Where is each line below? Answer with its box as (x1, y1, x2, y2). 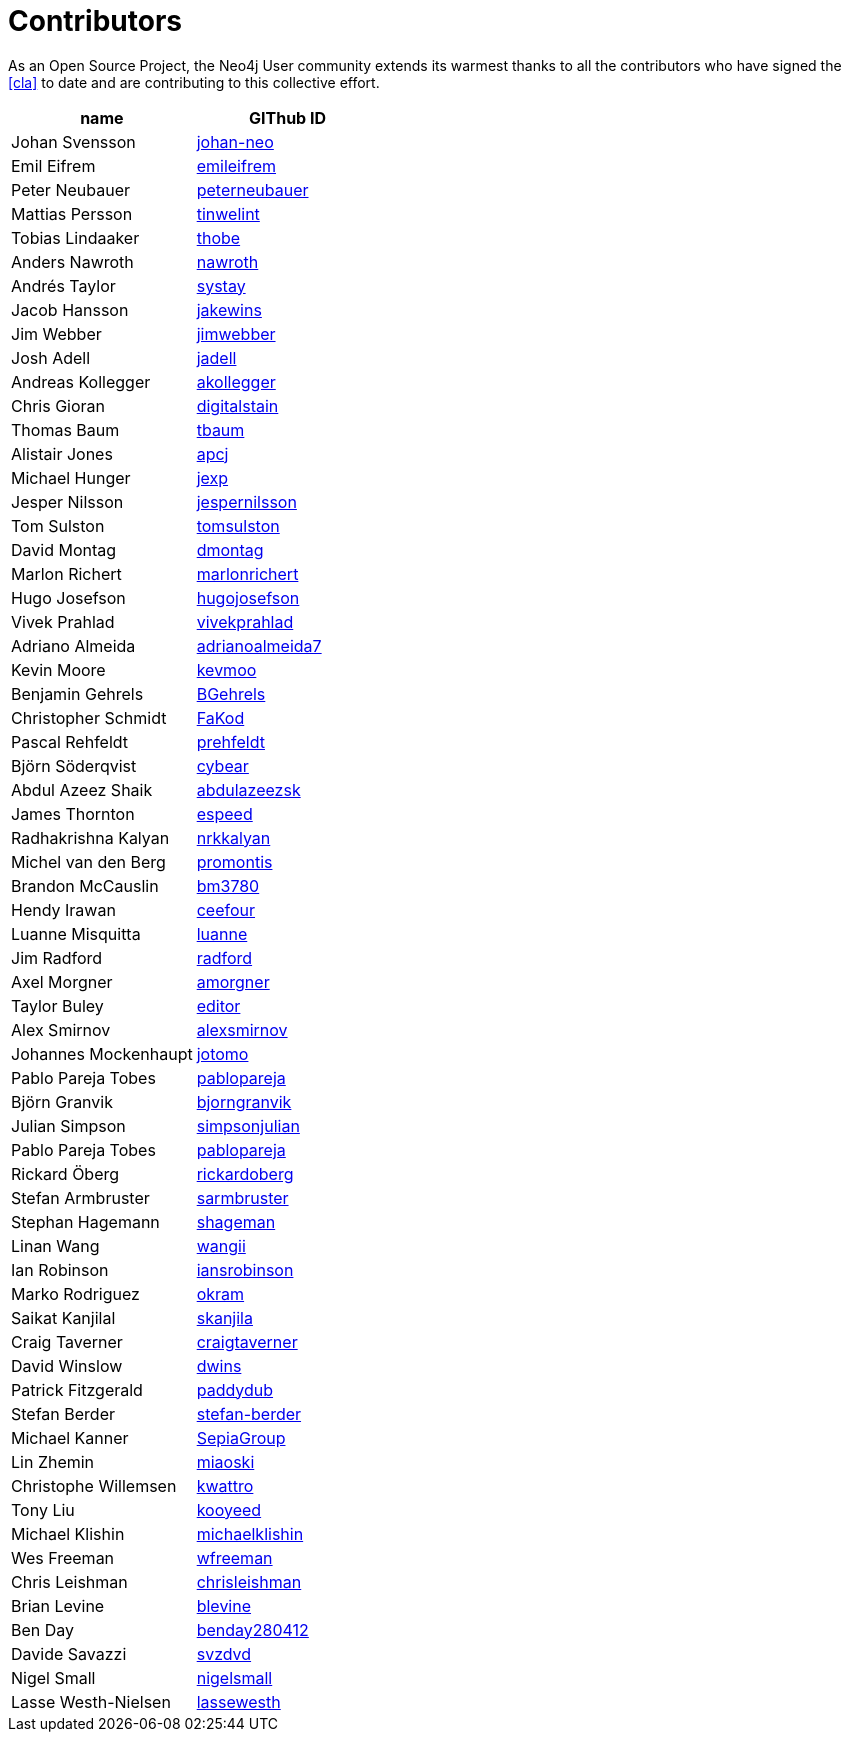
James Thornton (11, 803, 135, 824)
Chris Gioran (11, 395, 106, 416)
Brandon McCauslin (11, 875, 159, 896)
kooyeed (196, 1499, 262, 1520)
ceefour (196, 899, 256, 920)
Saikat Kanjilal (11, 1307, 116, 1328)
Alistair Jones (11, 443, 113, 464)
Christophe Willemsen (11, 1475, 177, 1496)
